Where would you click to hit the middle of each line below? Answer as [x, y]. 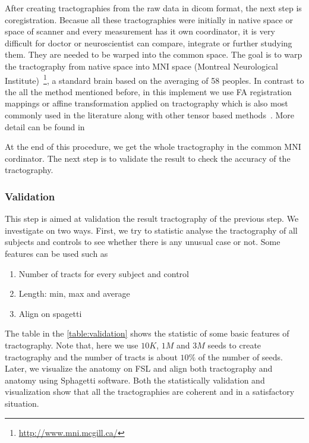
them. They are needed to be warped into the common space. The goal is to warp [154, 54]
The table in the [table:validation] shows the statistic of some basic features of [147, 333]
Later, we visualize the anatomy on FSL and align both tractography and [139, 368]
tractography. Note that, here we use [72, 345]
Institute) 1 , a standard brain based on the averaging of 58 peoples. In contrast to [154, 79]
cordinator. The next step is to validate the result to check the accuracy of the [148, 158]
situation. [22, 403]
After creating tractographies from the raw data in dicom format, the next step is [153, 8]
